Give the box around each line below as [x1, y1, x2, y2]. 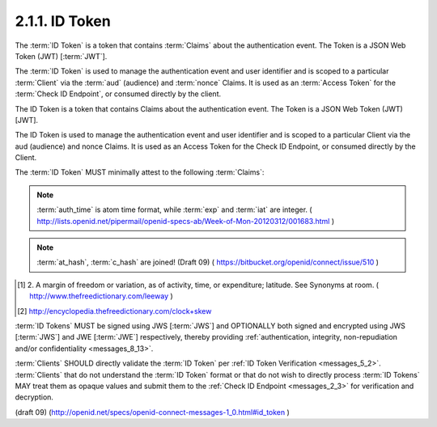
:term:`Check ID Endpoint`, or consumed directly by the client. [15, 89, 222, 99]
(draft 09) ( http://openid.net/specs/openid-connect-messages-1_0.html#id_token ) [15, 407, 291, 416]
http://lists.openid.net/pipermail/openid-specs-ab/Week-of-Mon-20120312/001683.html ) [36, 216, 335, 226]
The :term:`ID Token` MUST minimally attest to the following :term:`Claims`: [15, 167, 265, 177]
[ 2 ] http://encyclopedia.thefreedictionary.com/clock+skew [17, 306, 212, 315]
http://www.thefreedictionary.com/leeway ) [29, 291, 173, 301]
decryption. [15, 392, 54, 402]
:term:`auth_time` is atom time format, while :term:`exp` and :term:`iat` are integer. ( [36, 205, 312, 214]
